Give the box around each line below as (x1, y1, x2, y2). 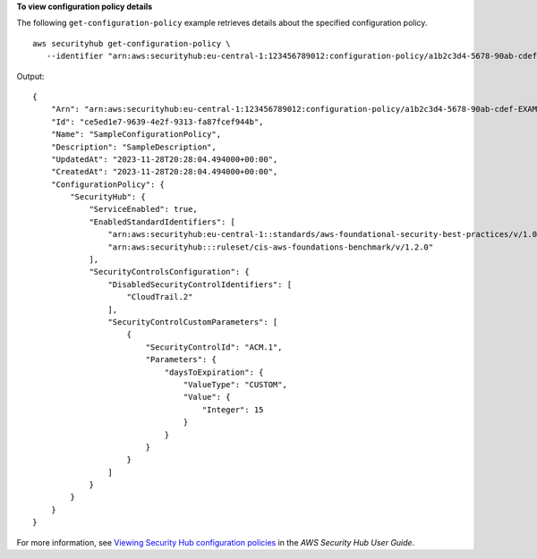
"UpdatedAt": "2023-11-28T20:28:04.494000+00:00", (50, 154, 278, 165)
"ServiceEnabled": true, (89, 204, 199, 215)
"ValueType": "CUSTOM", (183, 379, 288, 389)
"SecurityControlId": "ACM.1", (145, 342, 283, 352)
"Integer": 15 (201, 404, 264, 415)
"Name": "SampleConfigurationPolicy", (50, 130, 222, 140)
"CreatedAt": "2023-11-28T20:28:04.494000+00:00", (50, 166, 278, 177)
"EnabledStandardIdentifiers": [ (89, 216, 236, 227)
